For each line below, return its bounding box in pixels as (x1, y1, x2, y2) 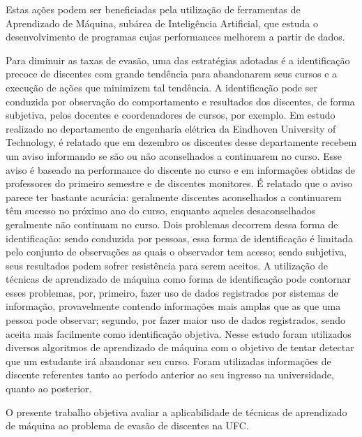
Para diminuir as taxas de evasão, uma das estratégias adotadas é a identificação (6, 52, 350, 67)
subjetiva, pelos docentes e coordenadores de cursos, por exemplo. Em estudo (6, 108, 335, 122)
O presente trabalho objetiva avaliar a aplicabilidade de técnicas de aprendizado (6, 404, 347, 419)
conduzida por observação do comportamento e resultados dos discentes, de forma (6, 94, 355, 108)
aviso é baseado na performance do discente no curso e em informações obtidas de (6, 162, 356, 177)
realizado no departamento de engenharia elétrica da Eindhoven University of (6, 121, 336, 135)
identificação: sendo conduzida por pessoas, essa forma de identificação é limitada (6, 230, 353, 245)
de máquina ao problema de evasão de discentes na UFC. (6, 418, 249, 433)
